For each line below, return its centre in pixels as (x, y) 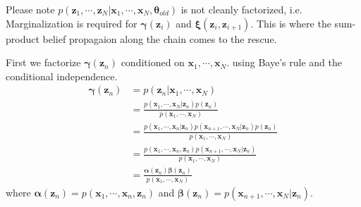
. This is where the (291, 23)
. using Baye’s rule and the (284, 62)
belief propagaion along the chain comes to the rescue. (160, 38)
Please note (30, 9)
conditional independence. (62, 76)
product (23, 38)
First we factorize (43, 62)
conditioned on (153, 62)
